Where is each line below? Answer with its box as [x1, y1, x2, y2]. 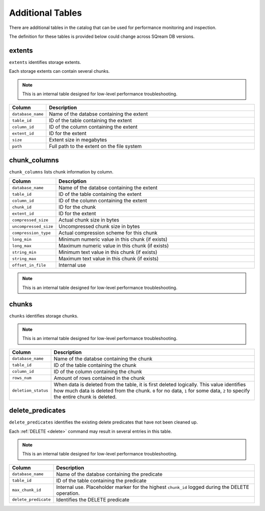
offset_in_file [12, 262, 46, 268]
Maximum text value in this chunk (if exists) [58, 255, 159, 262]
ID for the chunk [58, 204, 96, 211]
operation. [56, 489, 80, 496]
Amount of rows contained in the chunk [53, 374, 145, 381]
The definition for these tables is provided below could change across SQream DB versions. [9, 33, 195, 39]
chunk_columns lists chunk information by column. [9, 169, 114, 174]
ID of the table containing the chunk [53, 362, 137, 369]
